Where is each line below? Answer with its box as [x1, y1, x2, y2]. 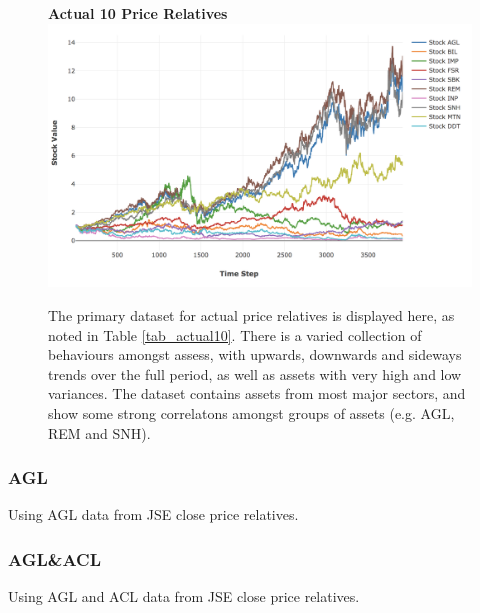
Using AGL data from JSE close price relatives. [8, 504, 299, 525]
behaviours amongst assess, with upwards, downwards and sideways [48, 344, 462, 365]
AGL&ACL [8, 546, 102, 571]
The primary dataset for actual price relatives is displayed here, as [48, 304, 455, 325]
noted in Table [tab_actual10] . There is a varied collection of [48, 324, 422, 345]
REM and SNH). [48, 422, 151, 443]
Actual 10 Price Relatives [48, 3, 228, 23]
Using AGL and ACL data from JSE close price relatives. [8, 586, 360, 607]
